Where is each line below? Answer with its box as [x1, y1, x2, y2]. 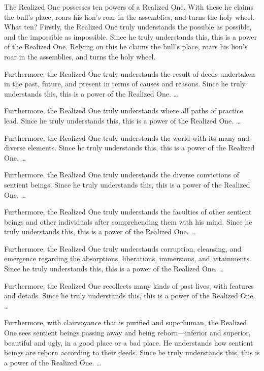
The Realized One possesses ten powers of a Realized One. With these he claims [4, 2, 253, 12]
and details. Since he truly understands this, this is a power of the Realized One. [4, 290, 255, 301]
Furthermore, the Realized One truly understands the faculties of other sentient [4, 206, 252, 217]
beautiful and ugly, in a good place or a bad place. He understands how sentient [4, 337, 253, 348]
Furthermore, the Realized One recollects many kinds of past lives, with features [4, 280, 254, 291]
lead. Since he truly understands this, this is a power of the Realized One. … [4, 115, 241, 126]
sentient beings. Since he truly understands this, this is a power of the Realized [4, 179, 250, 190]
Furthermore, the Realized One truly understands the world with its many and [4, 132, 250, 143]
